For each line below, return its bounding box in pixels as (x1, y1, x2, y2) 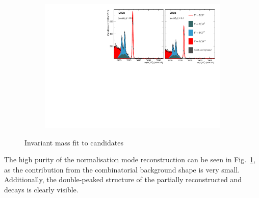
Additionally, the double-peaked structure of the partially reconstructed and (4, 174, 242, 185)
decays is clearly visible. (4, 184, 79, 195)
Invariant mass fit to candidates (24, 137, 123, 147)
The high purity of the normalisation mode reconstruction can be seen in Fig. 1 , (4, 154, 255, 165)
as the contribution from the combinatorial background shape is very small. (4, 164, 240, 175)
